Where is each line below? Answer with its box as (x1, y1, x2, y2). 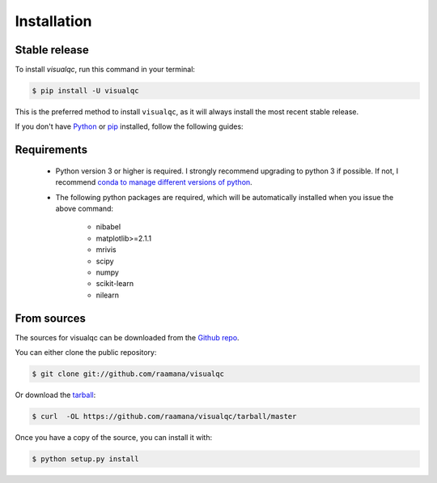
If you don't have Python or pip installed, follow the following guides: (15, 122, 244, 131)
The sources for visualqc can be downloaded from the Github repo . (15, 332, 240, 342)
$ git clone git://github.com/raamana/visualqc (32, 370, 224, 378)
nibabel (95, 222, 121, 232)
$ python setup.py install (32, 454, 139, 464)
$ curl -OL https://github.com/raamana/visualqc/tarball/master (32, 412, 297, 421)
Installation (15, 12, 92, 30)
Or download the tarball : (15, 390, 96, 400)
